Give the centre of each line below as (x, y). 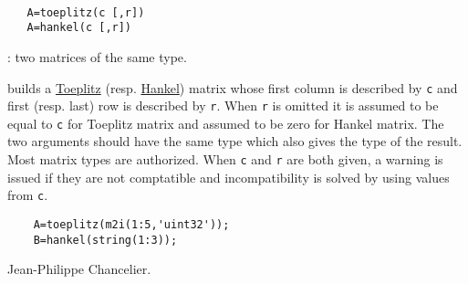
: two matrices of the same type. (97, 56)
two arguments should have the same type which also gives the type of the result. (235, 141)
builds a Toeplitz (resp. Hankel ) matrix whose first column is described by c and (233, 87)
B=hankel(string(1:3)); (105, 240)
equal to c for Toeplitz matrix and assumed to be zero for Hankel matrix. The (226, 123)
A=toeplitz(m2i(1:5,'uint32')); (131, 224)
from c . (28, 195)
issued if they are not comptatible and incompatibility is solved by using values (229, 177)
